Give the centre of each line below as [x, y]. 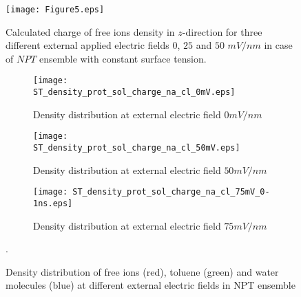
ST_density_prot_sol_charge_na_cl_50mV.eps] [137, 148]
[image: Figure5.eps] [55, 10]
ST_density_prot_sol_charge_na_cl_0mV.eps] [134, 92]
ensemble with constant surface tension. [123, 58]
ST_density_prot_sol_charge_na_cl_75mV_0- [171, 192]
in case [278, 45]
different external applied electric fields [87, 45]
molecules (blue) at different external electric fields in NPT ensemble [150, 285]
